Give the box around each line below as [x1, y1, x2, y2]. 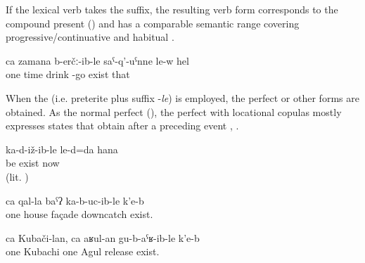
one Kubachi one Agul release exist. [6, 244, 160, 259]
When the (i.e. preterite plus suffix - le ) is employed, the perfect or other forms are [6, 90, 359, 105]
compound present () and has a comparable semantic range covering [6, 15, 300, 30]
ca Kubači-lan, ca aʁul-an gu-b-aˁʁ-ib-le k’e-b [6, 230, 200, 245]
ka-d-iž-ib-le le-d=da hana [6, 141, 118, 156]
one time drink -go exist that [6, 67, 130, 82]
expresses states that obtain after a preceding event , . [6, 118, 239, 133]
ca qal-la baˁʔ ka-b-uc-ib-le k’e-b [6, 193, 144, 207]
